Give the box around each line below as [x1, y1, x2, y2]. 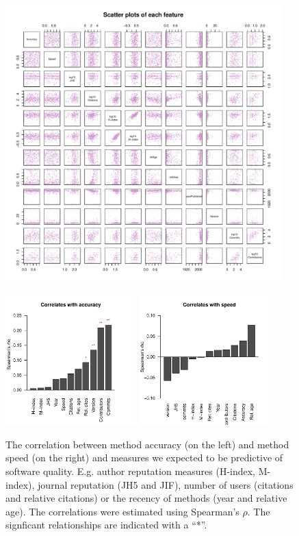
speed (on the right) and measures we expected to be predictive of [5, 450, 283, 465]
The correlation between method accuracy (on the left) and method [5, 437, 289, 451]
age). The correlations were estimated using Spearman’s [5, 504, 239, 518]
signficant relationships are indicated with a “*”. [5, 517, 207, 532]
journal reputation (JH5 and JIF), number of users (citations [38, 477, 294, 491]
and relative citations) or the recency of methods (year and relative [5, 491, 287, 505]
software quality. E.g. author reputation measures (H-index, [5, 463, 256, 478]
